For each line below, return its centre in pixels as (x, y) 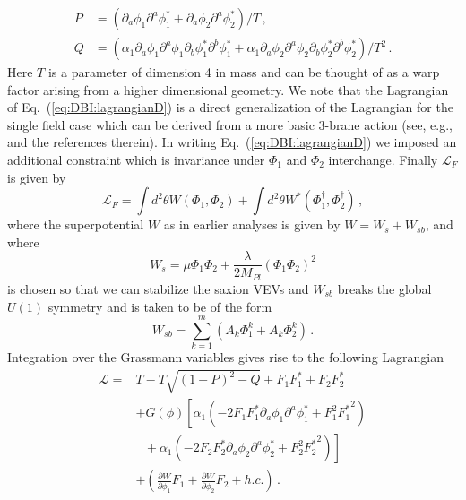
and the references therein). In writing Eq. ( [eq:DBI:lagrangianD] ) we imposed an (232, 142)
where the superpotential (76, 224)
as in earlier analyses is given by (252, 224)
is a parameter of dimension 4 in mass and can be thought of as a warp (244, 72)
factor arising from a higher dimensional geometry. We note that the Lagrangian (228, 89)
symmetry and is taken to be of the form (160, 306)
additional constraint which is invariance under (136, 160)
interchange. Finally (383, 160)
